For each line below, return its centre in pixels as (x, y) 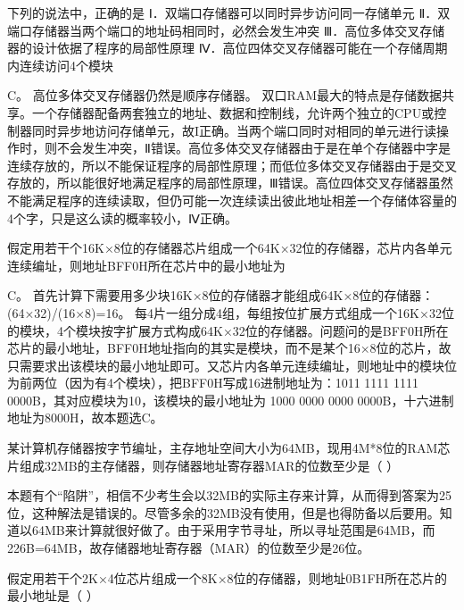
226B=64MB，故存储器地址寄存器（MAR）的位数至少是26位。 (189, 548)
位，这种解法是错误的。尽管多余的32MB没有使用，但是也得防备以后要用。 (224, 512)
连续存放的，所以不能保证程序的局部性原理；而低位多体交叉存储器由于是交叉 (232, 165)
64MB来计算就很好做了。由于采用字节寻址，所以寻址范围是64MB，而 (233, 530)
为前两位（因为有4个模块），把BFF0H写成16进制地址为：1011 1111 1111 (213, 383)
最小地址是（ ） (53, 595)
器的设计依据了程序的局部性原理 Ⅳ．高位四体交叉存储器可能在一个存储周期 (228, 48)
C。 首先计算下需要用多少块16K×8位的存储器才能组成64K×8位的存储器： (221, 295)
